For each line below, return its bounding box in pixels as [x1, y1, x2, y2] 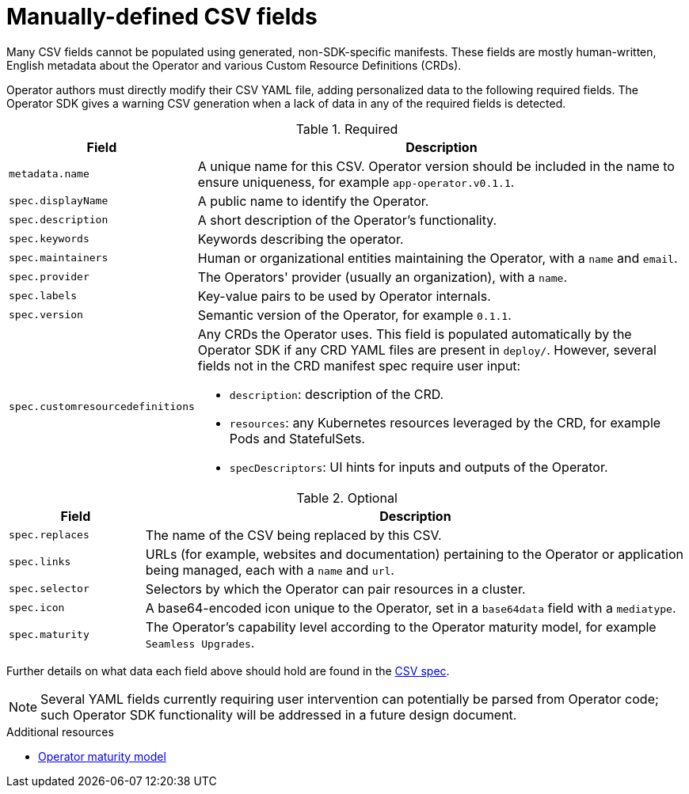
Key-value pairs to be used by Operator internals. [197, 287, 491, 304]
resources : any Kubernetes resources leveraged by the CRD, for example [229, 414, 661, 431]
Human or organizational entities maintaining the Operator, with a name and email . [197, 249, 678, 266]
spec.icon [9, 602, 65, 614]
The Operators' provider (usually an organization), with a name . [197, 268, 567, 285]
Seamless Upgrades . [145, 634, 255, 651]
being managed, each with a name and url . [145, 561, 394, 578]
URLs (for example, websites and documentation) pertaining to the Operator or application [145, 545, 683, 562]
